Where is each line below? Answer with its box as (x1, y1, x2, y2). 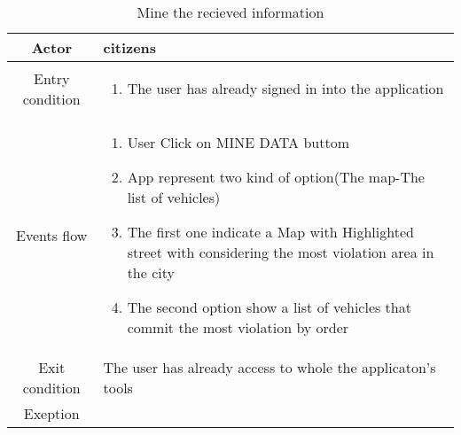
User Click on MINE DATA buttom (127, 132, 349, 152)
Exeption (23, 403, 80, 423)
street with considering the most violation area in (127, 242, 434, 262)
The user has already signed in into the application (127, 78, 444, 98)
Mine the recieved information (137, 2, 324, 22)
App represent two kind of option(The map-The (127, 167, 425, 187)
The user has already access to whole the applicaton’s (103, 357, 436, 377)
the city (127, 262, 175, 283)
